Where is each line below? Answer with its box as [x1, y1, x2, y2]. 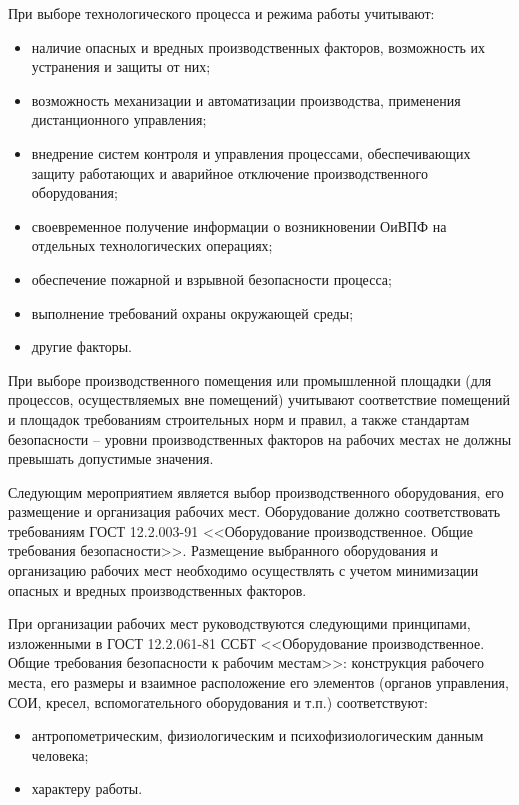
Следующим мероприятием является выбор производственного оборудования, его [8, 481, 504, 502]
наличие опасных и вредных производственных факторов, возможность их [31, 36, 486, 57]
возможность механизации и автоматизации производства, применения [31, 89, 461, 110]
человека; [31, 744, 89, 765]
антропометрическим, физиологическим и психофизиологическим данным [31, 725, 484, 746]
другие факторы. [31, 336, 132, 357]
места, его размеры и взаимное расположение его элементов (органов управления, [8, 672, 509, 693]
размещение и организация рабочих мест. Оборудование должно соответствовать [8, 501, 501, 522]
